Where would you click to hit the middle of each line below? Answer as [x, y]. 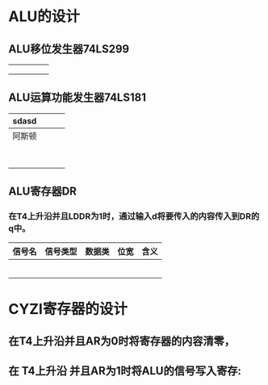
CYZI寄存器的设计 [68, 309]
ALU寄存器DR [42, 192]
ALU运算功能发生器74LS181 [77, 98]
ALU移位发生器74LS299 [69, 49]
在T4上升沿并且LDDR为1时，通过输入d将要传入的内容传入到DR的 [134, 216]
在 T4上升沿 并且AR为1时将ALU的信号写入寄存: [125, 371]
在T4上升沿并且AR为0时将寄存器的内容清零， [122, 341]
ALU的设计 [44, 17]
